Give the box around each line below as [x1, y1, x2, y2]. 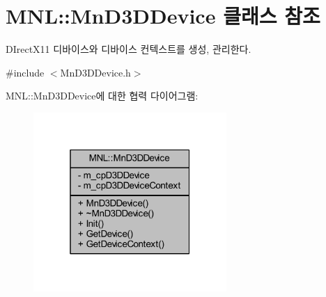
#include [6, 65, 45, 79]
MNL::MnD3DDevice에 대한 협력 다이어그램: [6, 88, 199, 103]
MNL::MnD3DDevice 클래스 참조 [6, 1, 320, 30]
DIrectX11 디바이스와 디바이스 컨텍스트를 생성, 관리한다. [6, 42, 251, 56]
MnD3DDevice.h [60, 65, 131, 79]
